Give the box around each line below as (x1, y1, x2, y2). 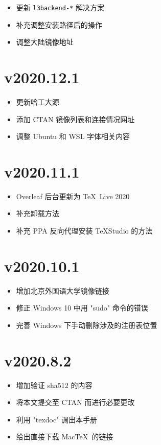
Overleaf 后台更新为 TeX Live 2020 (16, 190, 130, 201)
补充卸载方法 (16, 208, 59, 219)
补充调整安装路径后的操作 (16, 19, 102, 30)
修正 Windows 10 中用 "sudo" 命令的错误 (16, 302, 148, 313)
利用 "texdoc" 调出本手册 (16, 414, 98, 424)
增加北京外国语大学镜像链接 (16, 285, 109, 296)
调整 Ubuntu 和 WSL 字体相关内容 (16, 131, 130, 142)
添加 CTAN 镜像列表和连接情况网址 (16, 113, 135, 124)
